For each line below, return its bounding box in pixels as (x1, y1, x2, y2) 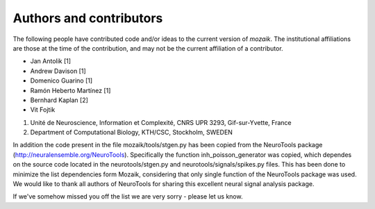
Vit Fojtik (30, 106, 56, 114)
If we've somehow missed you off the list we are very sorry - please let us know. (12, 192, 243, 201)
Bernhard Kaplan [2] (30, 96, 88, 104)
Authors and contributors (12, 10, 163, 26)
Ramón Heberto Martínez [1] (30, 86, 111, 94)
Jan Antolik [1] (30, 57, 72, 65)
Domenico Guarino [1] (30, 76, 93, 85)
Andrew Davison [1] (30, 67, 86, 75)
